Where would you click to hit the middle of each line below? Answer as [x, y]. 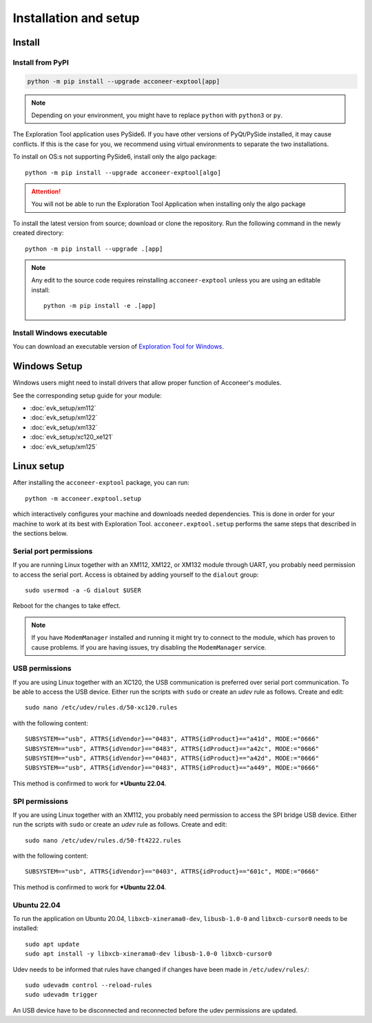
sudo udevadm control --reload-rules [89, 985]
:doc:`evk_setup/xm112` [63, 408]
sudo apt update [52, 944]
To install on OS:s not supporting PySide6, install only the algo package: [115, 157]
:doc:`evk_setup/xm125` [64, 446]
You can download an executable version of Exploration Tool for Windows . [118, 347]
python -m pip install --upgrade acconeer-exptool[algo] [123, 173]
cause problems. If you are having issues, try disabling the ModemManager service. [149, 647]
